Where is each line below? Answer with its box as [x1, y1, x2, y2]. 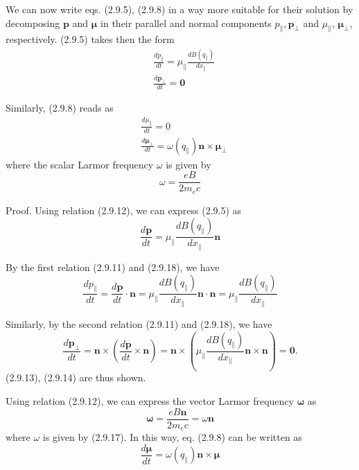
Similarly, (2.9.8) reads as [6, 100, 114, 114]
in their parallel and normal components [100, 15, 272, 30]
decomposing [6, 15, 60, 30]
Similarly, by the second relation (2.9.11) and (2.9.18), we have [6, 316, 272, 331]
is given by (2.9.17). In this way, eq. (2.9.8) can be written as [42, 430, 302, 444]
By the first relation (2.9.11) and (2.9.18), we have [6, 259, 220, 274]
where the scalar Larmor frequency [6, 157, 154, 171]
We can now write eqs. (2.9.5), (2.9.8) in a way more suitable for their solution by [6, 2, 353, 16]
